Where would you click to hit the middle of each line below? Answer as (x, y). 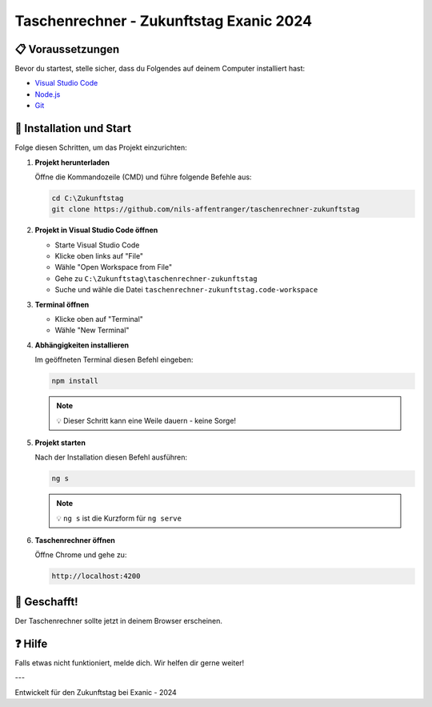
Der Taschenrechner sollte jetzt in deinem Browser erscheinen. (119, 621)
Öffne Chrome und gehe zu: (81, 555)
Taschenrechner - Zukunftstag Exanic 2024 (163, 21)
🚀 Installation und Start (73, 129)
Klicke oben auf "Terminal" (99, 319)
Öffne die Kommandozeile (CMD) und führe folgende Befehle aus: (143, 177)
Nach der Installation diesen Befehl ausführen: (111, 457)
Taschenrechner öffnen (75, 540)
